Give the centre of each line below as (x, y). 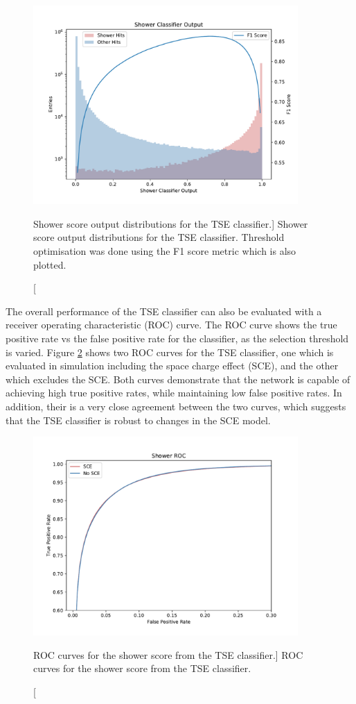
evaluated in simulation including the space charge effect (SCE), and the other (172, 366)
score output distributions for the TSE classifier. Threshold (159, 237)
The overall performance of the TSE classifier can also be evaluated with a (164, 311)
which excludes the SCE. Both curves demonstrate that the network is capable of (178, 379)
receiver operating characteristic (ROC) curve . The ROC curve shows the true (171, 325)
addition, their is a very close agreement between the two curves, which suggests (176, 406)
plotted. (50, 264)
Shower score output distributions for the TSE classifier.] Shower (171, 223)
